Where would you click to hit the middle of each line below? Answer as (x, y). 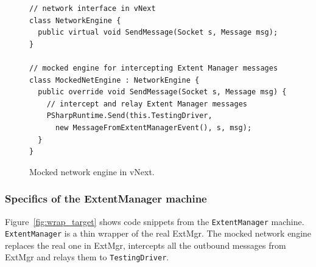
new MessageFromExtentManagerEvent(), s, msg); (153, 127)
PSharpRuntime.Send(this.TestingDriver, (129, 116)
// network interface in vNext (93, 9)
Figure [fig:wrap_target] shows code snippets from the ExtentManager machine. (155, 221)
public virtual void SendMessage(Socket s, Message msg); (158, 33)
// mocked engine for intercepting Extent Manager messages (154, 68)
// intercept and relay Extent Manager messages (147, 104)
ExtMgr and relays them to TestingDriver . (87, 257)
